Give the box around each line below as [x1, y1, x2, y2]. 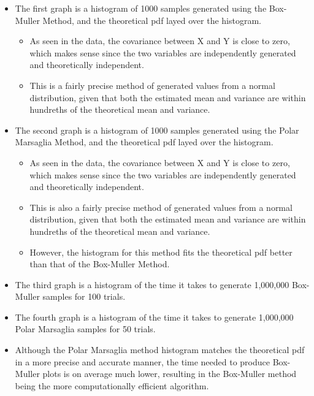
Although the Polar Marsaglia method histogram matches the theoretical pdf [15, 343, 305, 356]
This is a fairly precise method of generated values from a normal [29, 78, 275, 91]
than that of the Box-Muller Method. [29, 257, 170, 270]
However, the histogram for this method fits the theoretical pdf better [29, 245, 293, 258]
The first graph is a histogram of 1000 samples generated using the [15, 2, 267, 14]
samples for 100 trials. [42, 290, 126, 303]
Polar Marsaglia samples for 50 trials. [15, 322, 156, 335]
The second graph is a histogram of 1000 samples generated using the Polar [15, 123, 299, 136]
